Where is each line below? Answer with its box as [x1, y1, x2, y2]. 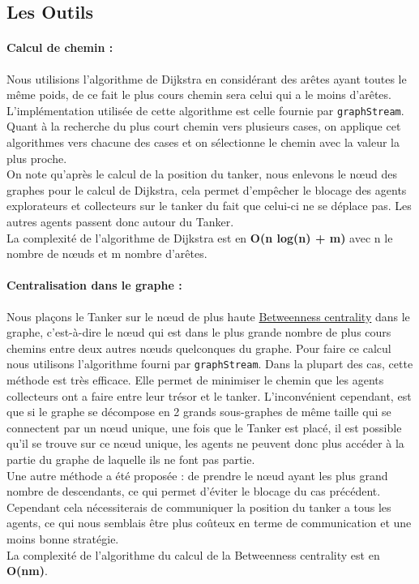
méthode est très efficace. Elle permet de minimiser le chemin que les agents [6, 371, 384, 388]
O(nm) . [6, 562, 48, 579]
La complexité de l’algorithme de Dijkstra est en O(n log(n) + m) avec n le [6, 229, 393, 246]
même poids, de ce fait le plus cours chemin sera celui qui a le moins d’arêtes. [6, 86, 391, 103]
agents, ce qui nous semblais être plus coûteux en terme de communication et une [6, 514, 412, 531]
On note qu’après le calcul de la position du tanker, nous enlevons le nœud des [6, 165, 397, 182]
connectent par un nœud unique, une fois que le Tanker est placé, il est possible [6, 419, 402, 436]
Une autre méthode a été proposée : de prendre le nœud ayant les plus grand [6, 466, 388, 483]
